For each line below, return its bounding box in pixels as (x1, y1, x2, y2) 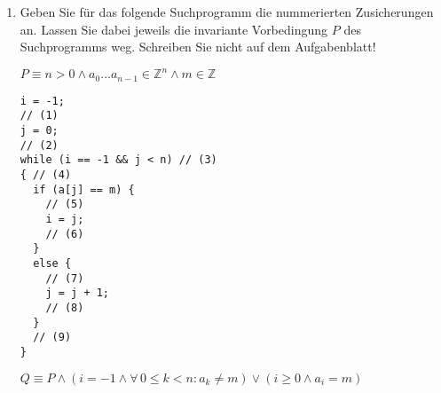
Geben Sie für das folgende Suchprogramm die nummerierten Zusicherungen (20, 3, 434, 20)
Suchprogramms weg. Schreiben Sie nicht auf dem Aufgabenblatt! (20, 37, 376, 56)
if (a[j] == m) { (33, 183, 135, 196)
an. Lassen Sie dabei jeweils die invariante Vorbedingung (20, 20, 328, 38)
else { (33, 256, 72, 270)
